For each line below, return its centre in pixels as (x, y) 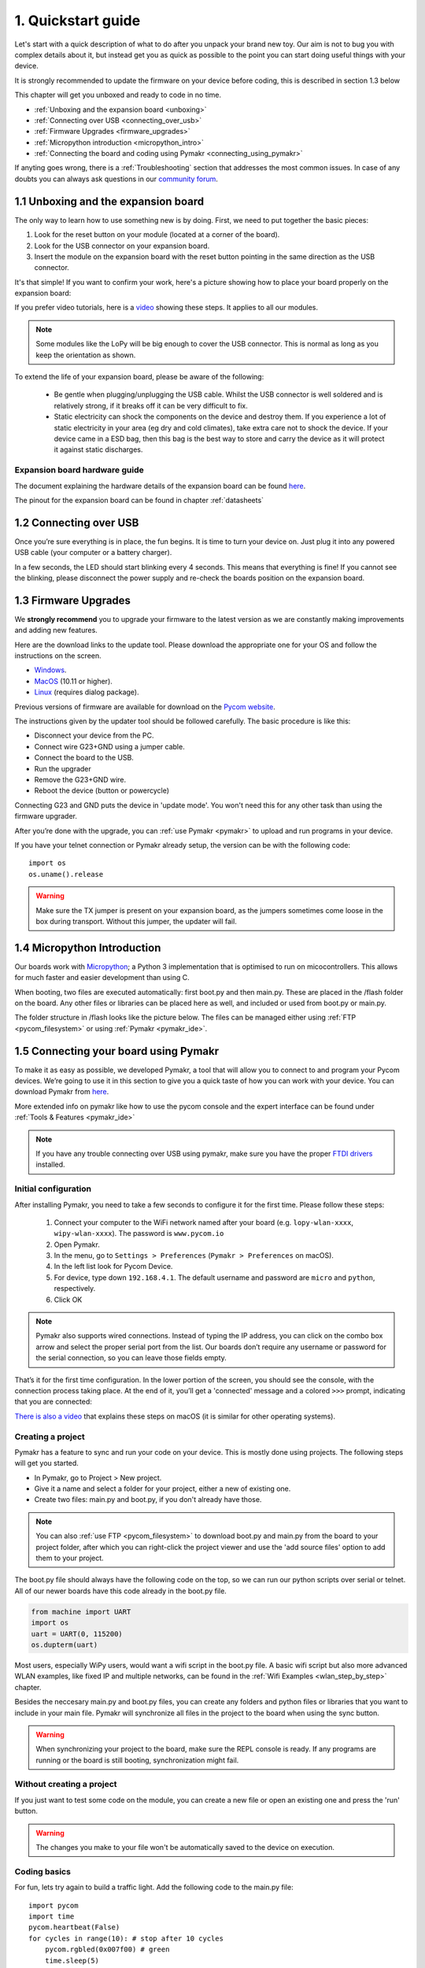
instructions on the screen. (58, 656)
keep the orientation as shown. (86, 355)
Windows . (50, 670)
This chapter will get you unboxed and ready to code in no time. (118, 95)
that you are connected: (53, 1402)
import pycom (54, 1905)
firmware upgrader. (46, 816)
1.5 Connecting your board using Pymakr (117, 1051)
